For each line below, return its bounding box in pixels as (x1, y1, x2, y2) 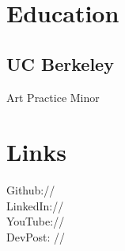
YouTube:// (6, 213, 65, 229)
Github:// (6, 182, 55, 198)
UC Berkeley (6, 51, 114, 76)
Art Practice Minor (6, 88, 100, 105)
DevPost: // (6, 229, 65, 245)
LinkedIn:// (6, 197, 64, 214)
